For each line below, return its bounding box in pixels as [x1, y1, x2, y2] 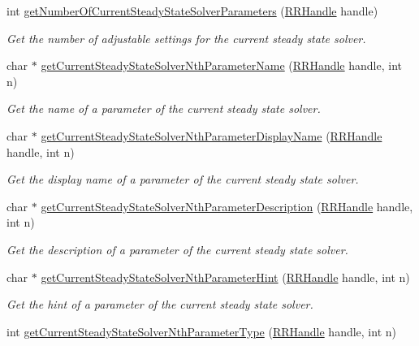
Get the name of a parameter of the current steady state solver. [6, 100, 321, 117]
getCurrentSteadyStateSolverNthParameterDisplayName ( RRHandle [41, 127, 382, 144]
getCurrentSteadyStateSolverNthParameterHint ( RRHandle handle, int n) [41, 268, 410, 285]
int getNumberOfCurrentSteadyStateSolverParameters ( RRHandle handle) [6, 2, 378, 19]
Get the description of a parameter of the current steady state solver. [6, 240, 348, 257]
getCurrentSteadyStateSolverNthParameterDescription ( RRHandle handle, [41, 197, 413, 214]
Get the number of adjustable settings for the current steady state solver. [6, 29, 366, 46]
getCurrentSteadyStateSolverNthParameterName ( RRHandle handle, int [41, 57, 402, 74]
